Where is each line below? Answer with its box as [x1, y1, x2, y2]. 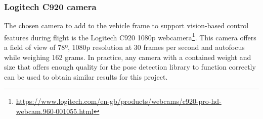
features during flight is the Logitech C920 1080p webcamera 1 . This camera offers [4, 30, 256, 42]
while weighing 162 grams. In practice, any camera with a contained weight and [4, 51, 251, 62]
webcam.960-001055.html [16, 106, 94, 116]
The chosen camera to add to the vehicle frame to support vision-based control [4, 20, 249, 31]
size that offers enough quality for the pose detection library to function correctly [4, 62, 256, 72]
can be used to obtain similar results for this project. [4, 71, 168, 82]
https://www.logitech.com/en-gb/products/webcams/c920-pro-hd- [16, 96, 222, 106]
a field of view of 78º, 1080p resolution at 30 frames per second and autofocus [4, 42, 245, 52]
